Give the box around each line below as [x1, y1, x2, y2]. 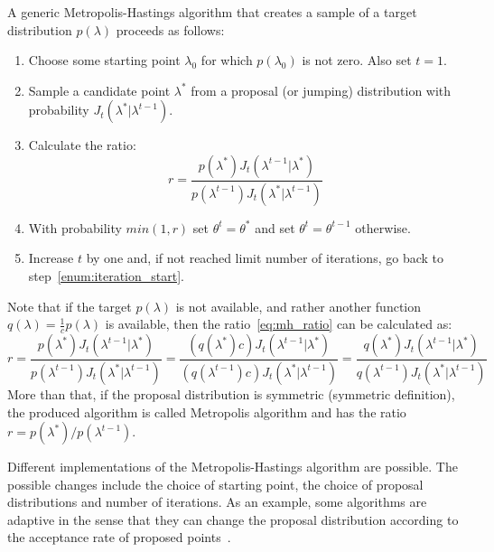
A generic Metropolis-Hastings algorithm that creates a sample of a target [7, 3, 417, 21]
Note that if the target [7, 296, 132, 315]
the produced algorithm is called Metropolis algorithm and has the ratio [7, 402, 406, 421]
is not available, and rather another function [175, 296, 422, 315]
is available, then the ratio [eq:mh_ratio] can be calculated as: [105, 314, 452, 333]
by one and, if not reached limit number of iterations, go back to [86, 248, 443, 267]
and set [255, 218, 295, 237]
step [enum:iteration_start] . [28, 267, 184, 285]
